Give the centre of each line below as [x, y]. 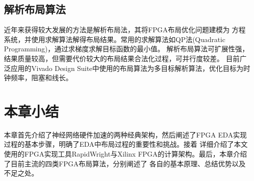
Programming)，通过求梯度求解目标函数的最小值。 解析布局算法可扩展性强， [127, 49]
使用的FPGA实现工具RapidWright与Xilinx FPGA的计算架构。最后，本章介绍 [126, 154]
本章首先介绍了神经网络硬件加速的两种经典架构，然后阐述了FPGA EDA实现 [126, 134]
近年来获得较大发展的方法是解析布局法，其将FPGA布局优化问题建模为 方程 [125, 30]
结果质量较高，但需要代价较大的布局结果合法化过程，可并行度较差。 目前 [122, 58]
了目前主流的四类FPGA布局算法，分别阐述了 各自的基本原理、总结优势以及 [125, 163]
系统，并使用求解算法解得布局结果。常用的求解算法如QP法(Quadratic [115, 39]
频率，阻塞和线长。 [41, 78]
